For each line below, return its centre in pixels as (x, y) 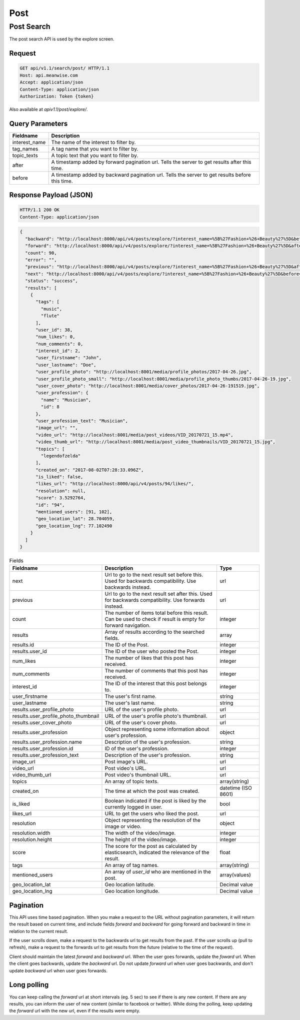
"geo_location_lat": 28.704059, (75, 519)
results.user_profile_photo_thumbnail (56, 716)
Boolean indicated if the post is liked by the (155, 801)
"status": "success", (52, 281)
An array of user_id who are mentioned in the (158, 872)
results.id (23, 645)
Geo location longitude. (132, 891)
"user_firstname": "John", (69, 358)
